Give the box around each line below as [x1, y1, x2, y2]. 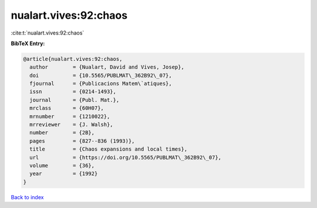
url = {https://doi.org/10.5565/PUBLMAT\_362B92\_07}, [29, 154, 222, 161]
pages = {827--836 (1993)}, [29, 138, 135, 144]
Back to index [11, 193, 44, 200]
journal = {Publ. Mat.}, [29, 97, 120, 103]
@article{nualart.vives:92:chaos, [23, 56, 123, 62]
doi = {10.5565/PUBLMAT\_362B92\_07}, [29, 72, 173, 79]
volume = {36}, [29, 162, 95, 169]
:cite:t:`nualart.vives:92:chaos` [11, 29, 85, 36]
